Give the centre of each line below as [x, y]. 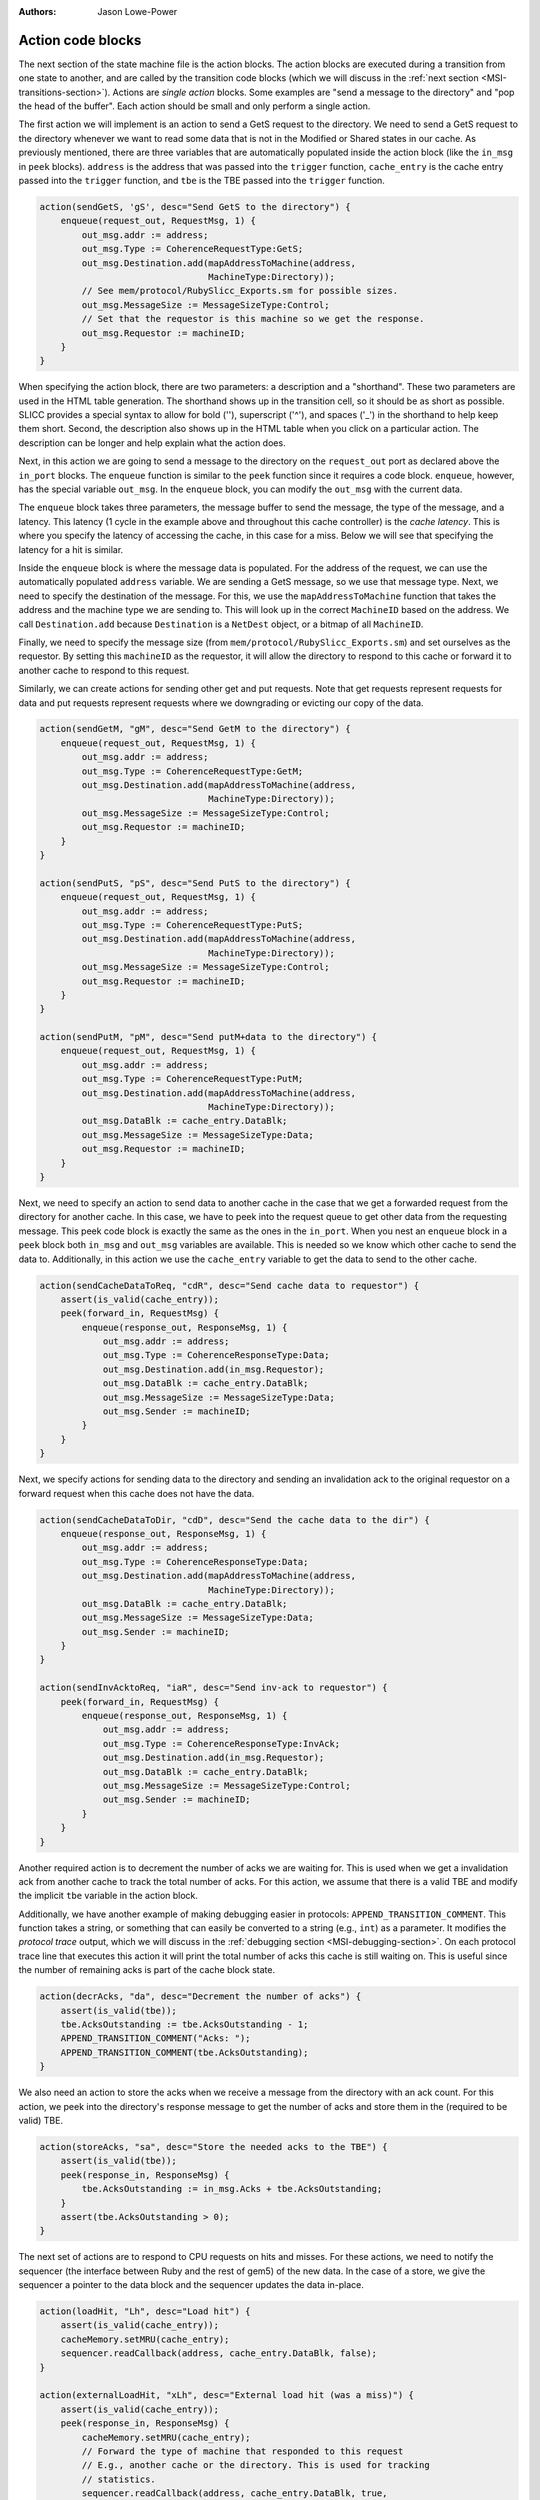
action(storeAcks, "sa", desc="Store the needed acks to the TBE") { [213, 2146]
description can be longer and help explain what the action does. [152, 442]
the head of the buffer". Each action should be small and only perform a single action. [194, 106]
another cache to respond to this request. [104, 670]
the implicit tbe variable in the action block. [108, 1896]
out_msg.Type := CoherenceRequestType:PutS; [192, 924]
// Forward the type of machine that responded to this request [242, 2451]
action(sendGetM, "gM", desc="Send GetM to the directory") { [195, 729]
